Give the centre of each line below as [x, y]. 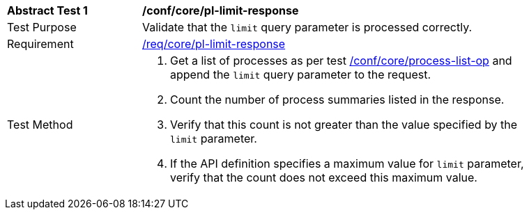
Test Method [40, 125]
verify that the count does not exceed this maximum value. [324, 177]
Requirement [40, 44]
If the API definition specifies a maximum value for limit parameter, [347, 164]
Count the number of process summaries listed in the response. [337, 99]
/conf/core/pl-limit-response [221, 10]
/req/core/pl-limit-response [214, 44]
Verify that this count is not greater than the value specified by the [344, 125]
